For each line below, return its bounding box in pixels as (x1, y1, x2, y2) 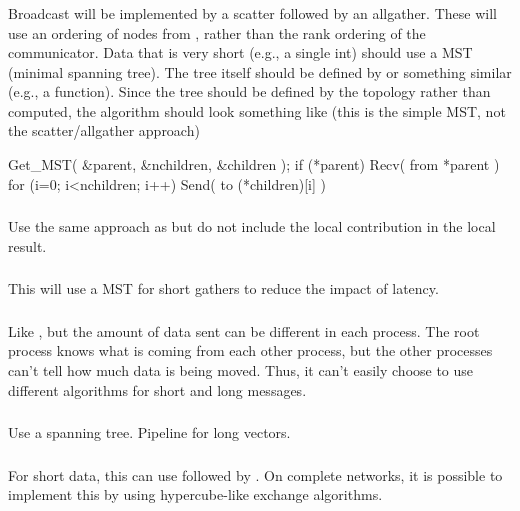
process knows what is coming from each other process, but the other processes (8, 340, 493, 361)
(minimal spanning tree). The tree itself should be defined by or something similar (8, 61, 512, 82)
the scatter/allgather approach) (8, 120, 200, 141)
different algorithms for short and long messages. (8, 379, 307, 400)
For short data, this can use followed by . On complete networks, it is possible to (8, 464, 503, 485)
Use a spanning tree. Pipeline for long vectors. (8, 422, 291, 443)
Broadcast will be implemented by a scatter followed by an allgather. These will (8, 2, 497, 23)
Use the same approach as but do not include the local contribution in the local (8, 216, 496, 237)
